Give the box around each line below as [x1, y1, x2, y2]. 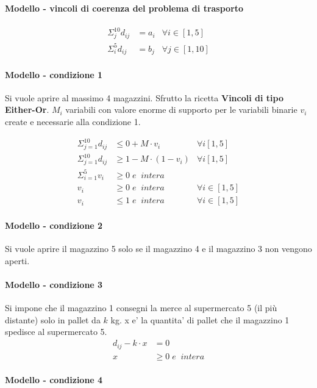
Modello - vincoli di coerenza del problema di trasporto [5, 1, 244, 14]
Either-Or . [5, 103, 49, 116]
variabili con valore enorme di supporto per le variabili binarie [65, 103, 297, 116]
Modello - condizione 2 [5, 219, 103, 232]
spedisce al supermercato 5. [5, 325, 107, 338]
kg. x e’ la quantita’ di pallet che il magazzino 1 [110, 313, 290, 326]
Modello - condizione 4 [5, 373, 103, 386]
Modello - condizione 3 [5, 278, 103, 291]
